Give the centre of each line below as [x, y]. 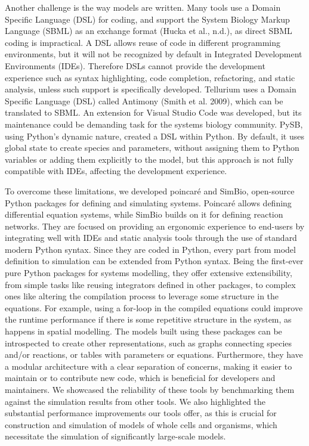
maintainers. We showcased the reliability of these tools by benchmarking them [150, 389]
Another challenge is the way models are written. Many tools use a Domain [143, 7]
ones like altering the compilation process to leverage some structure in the [142, 296]
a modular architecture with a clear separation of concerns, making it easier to [149, 366]
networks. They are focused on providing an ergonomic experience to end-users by [155, 226]
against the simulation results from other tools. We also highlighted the [135, 401]
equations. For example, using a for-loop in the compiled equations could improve [154, 307]
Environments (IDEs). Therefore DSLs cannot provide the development [135, 65]
